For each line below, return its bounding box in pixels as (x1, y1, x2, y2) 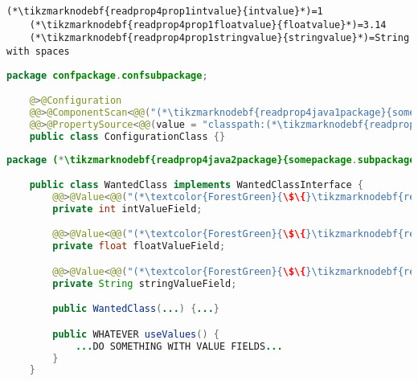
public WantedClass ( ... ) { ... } (52, 303, 219, 315)
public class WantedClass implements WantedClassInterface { (29, 179, 363, 191)
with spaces (6, 45, 70, 57)
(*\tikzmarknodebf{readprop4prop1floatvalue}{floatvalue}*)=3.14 (29, 18, 387, 31)
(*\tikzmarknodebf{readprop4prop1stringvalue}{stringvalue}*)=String (29, 32, 410, 44)
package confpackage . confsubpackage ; (6, 69, 208, 81)
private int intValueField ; (52, 203, 203, 215)
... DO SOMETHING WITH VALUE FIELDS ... (75, 340, 283, 352)
